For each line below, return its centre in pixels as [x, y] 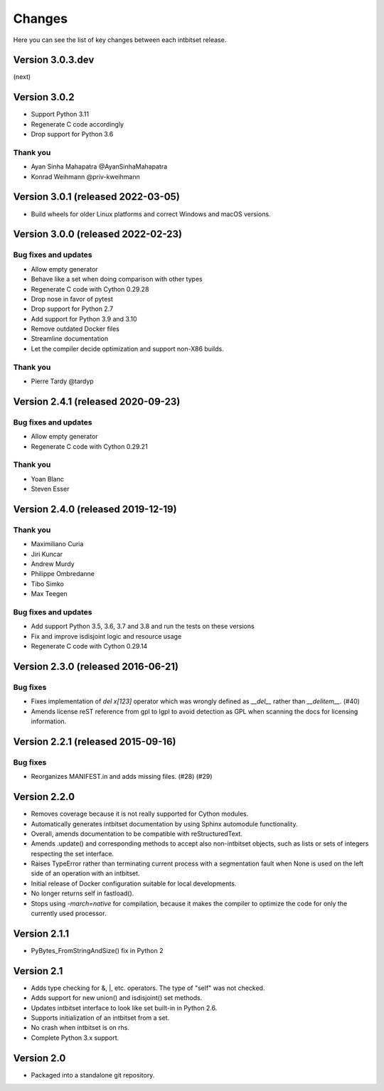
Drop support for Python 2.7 [72, 309]
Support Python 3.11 [60, 115]
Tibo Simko [47, 584]
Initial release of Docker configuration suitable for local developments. [134, 883]
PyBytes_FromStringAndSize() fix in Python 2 [97, 950]
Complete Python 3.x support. [75, 1038]
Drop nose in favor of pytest [72, 299]
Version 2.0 [39, 1058]
